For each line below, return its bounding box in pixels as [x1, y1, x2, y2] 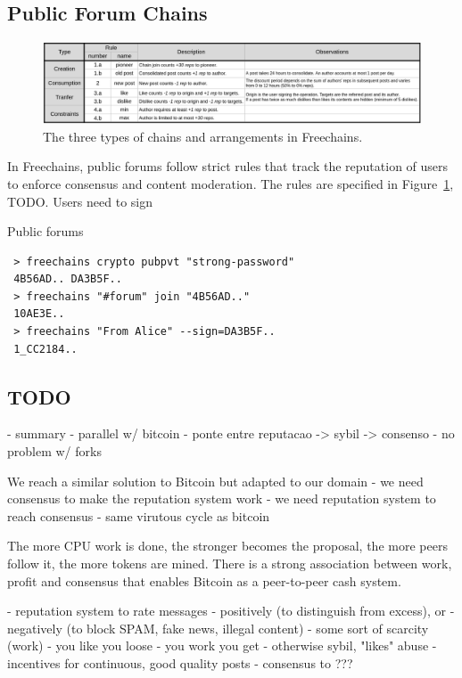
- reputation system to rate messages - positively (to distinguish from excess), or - [7, 601, 455, 620]
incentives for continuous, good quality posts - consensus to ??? [7, 653, 353, 672]
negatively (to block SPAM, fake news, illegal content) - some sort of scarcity [7, 618, 429, 637]
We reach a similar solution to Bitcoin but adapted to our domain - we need [7, 471, 424, 490]
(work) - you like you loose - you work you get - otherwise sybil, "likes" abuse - [7, 636, 437, 655]
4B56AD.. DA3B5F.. [13, 273, 122, 286]
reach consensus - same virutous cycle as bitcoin [7, 506, 270, 525]
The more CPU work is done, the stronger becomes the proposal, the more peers [7, 536, 448, 555]
